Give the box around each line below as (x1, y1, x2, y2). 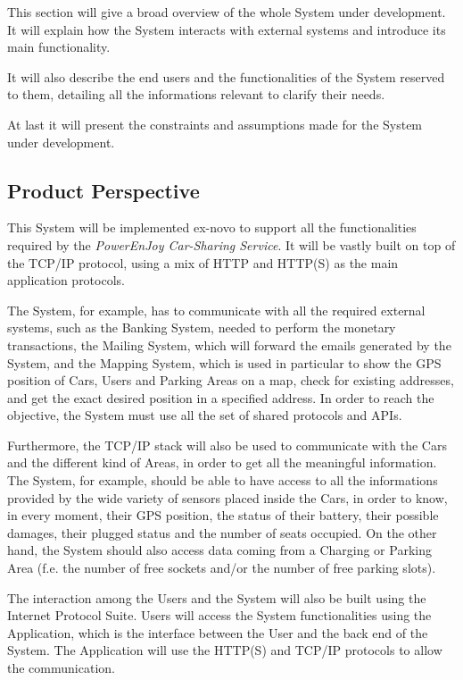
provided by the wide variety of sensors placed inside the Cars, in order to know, (7, 488, 448, 507)
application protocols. (7, 271, 125, 290)
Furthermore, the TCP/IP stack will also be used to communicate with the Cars (7, 435, 447, 454)
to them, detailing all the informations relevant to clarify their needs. (7, 85, 385, 104)
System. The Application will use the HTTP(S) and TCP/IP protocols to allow (7, 641, 442, 659)
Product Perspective (7, 176, 200, 204)
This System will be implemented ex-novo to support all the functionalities (7, 218, 417, 237)
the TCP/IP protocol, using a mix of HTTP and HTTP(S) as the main (7, 253, 399, 272)
